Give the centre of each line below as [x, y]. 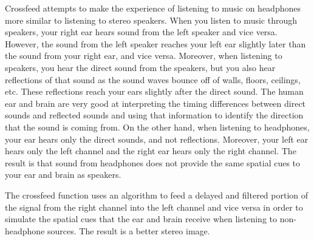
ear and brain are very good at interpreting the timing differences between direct [155, 103]
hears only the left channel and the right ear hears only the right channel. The [151, 151]
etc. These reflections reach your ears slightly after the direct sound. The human [154, 91]
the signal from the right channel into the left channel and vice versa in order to [154, 207]
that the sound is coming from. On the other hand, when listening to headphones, [157, 127]
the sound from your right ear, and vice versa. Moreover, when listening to [144, 56]
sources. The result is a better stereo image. [129, 230]
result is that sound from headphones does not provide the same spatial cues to [153, 162]
